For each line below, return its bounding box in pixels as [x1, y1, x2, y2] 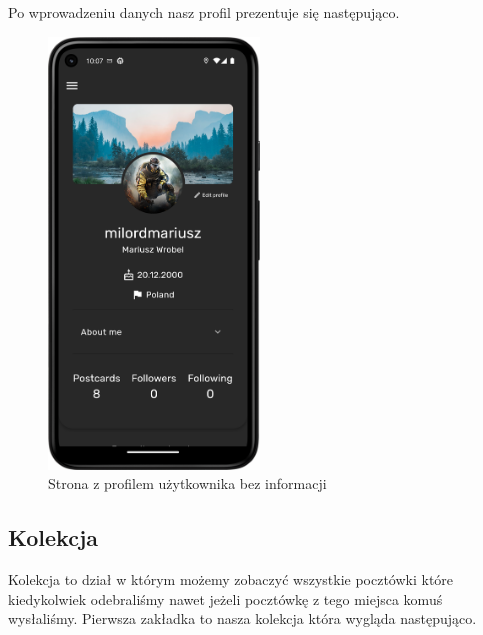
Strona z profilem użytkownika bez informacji [48, 473, 327, 494]
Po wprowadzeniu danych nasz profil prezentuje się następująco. [8, 2, 400, 22]
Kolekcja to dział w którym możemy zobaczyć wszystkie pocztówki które [8, 569, 454, 590]
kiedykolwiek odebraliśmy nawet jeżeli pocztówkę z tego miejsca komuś [8, 588, 443, 609]
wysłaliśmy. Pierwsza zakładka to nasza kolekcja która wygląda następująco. [8, 608, 477, 629]
